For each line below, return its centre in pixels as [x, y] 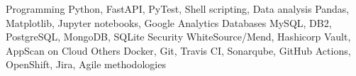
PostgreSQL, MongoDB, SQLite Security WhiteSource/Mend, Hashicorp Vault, [178, 37]
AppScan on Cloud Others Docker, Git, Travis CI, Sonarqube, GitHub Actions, [178, 50]
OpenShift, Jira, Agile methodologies [86, 64]
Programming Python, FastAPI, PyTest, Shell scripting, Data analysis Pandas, [178, 9]
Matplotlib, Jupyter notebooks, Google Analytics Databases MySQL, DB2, [169, 22]
